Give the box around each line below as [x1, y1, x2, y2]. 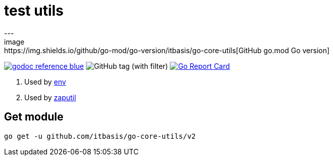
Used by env [24, 77, 66, 86]
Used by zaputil [24, 93, 76, 102]
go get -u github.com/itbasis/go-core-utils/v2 [4, 132, 196, 140]
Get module [4, 110, 64, 124]
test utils [4, 2, 64, 19]
